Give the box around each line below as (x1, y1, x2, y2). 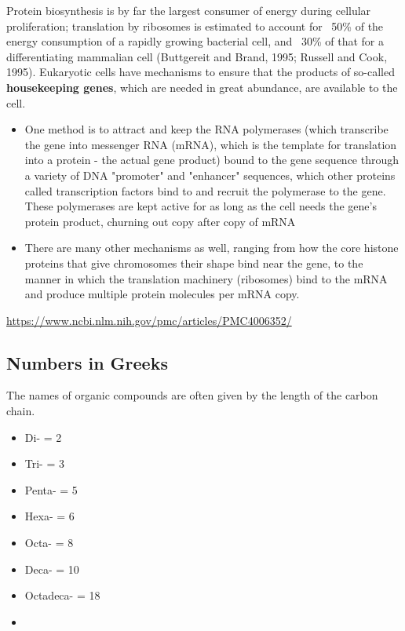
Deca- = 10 (24, 560, 79, 577)
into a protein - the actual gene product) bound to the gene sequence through (24, 151, 400, 168)
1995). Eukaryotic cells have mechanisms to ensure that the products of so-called (6, 64, 396, 80)
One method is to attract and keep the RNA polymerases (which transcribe (24, 121, 389, 137)
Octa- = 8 (24, 534, 74, 551)
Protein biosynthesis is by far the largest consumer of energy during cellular (6, 2, 371, 18)
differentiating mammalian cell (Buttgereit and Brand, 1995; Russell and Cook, (6, 48, 388, 64)
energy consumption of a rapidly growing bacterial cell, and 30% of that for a (6, 33, 384, 49)
